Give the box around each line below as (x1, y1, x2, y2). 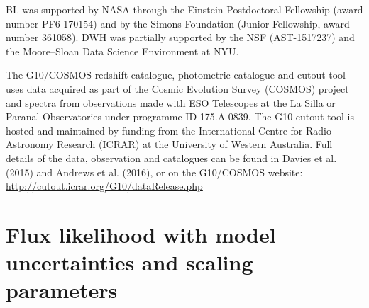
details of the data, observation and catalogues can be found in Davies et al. (6, 150, 337, 165)
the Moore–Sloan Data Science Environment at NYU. (6, 43, 239, 58)
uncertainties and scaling (6, 248, 253, 277)
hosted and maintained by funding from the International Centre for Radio (6, 122, 331, 137)
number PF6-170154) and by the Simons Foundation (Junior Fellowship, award (6, 16, 350, 30)
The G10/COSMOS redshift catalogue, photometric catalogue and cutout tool (6, 67, 346, 82)
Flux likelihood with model (6, 219, 276, 249)
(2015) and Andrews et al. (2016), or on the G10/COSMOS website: (6, 164, 303, 179)
